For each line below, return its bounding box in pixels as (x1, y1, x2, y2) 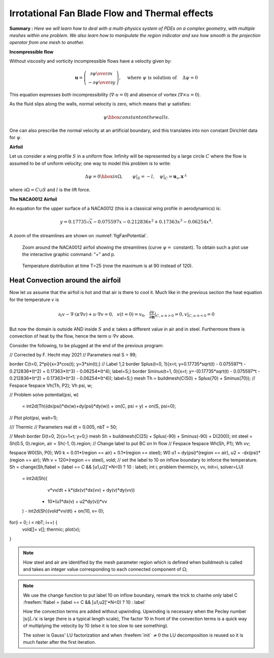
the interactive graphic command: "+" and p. (22, 251, 116, 258)
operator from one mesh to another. (9, 40, 85, 46)
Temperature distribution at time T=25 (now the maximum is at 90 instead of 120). (22, 263, 193, 269)
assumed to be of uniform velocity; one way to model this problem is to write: (9, 160, 171, 166)
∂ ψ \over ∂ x (90, 71, 113, 77)
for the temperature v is (9, 297, 59, 303)
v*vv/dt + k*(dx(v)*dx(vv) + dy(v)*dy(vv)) (47, 487, 135, 493)
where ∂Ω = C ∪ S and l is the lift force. (9, 187, 91, 193)
